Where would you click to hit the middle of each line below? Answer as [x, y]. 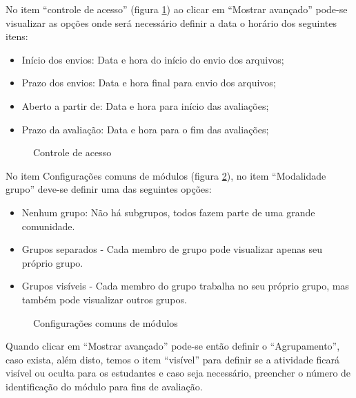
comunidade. [48, 226]
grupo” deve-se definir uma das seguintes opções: [109, 189]
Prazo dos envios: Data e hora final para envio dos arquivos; [149, 83]
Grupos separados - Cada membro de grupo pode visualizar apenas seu [172, 249]
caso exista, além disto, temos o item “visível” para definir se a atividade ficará [172, 359]
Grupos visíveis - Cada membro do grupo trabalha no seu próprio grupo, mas [185, 286]
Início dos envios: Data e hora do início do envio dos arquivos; [153, 59]
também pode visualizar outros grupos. [104, 299]
